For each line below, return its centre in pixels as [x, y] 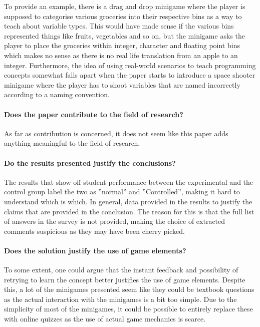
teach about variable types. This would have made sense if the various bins [119, 26]
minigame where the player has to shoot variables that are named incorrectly [122, 84]
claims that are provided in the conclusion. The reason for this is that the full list [129, 211]
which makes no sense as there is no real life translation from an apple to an [121, 55]
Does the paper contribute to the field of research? [94, 114]
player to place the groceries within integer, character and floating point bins [122, 45]
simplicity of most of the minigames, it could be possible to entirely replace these [128, 309]
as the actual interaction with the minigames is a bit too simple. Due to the [120, 299]
